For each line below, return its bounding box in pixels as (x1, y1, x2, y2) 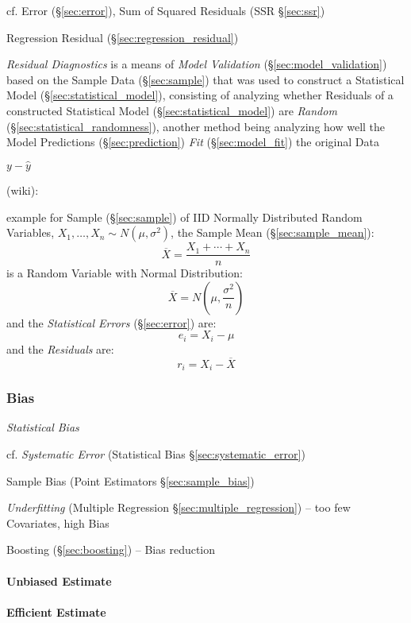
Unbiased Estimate (6, 572, 112, 589)
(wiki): (6, 181, 39, 198)
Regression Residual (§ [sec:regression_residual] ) (6, 29, 239, 45)
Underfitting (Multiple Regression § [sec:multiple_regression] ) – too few (6, 499, 351, 516)
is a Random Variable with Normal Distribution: (6, 265, 243, 281)
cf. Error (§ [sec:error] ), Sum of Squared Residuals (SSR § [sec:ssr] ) (6, 2, 325, 18)
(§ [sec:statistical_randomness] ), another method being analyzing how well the (6, 118, 386, 134)
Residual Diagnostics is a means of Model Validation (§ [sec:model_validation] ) (6, 56, 387, 72)
